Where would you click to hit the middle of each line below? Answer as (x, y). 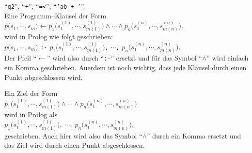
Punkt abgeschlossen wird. (44, 77)
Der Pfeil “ (21, 58)
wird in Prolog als (31, 114)
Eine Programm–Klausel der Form (55, 15)
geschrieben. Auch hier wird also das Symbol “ (73, 135)
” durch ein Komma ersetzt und (194, 135)
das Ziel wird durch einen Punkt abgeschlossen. (75, 145)
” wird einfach (228, 58)
